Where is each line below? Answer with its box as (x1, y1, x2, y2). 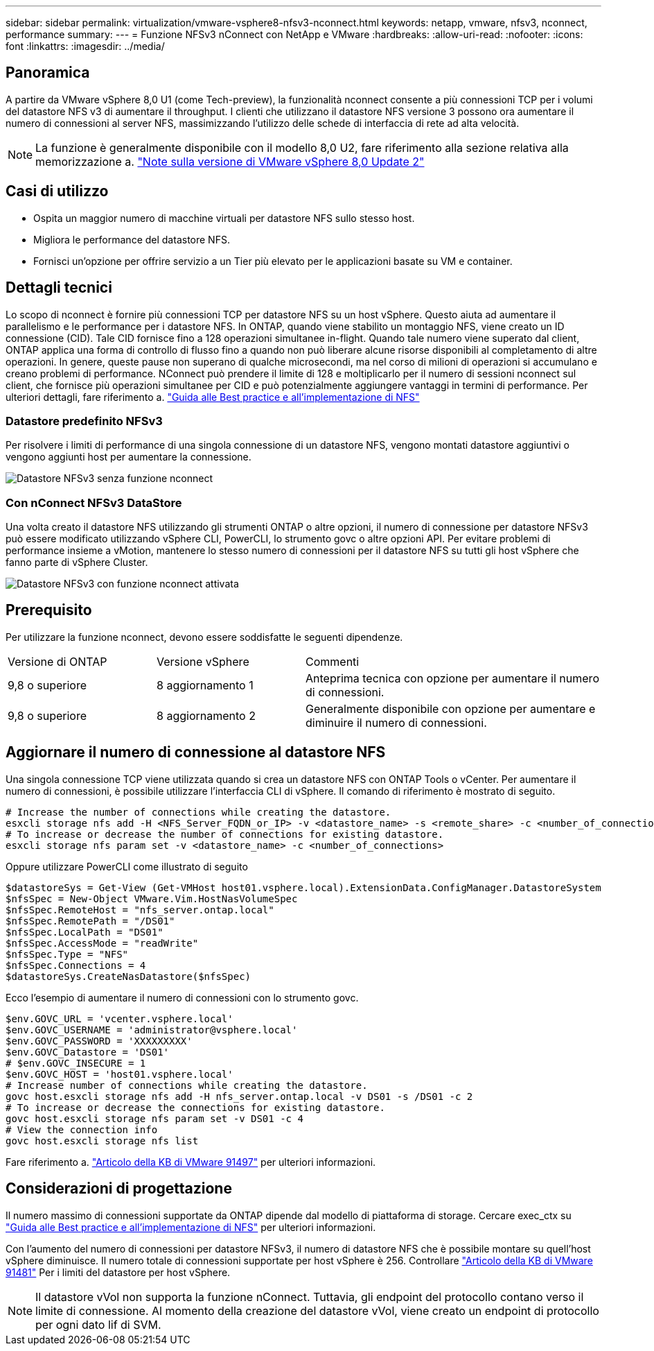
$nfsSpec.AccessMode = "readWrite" (6, 937, 199, 949)
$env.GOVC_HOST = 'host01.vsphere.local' (6, 1068, 233, 1080)
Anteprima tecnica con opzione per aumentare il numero (306, 671, 599, 685)
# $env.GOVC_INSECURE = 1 (6, 1057, 146, 1069)
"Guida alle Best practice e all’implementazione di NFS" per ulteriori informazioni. (6, 1221, 376, 1233)
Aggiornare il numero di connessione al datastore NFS (6, 743, 386, 761)
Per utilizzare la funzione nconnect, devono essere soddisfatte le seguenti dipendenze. (6, 630, 403, 643)
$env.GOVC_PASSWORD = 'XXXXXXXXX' (6, 1035, 193, 1047)
